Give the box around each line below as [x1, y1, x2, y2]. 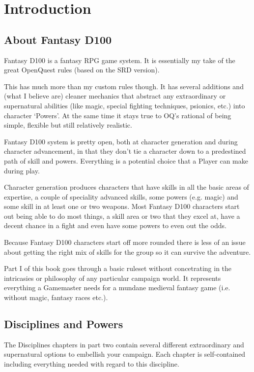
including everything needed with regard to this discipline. [4, 359, 179, 369]
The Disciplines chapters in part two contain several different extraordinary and [4, 339, 244, 349]
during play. [4, 165, 40, 175]
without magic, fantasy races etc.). [4, 292, 108, 303]
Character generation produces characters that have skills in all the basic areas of [4, 182, 249, 192]
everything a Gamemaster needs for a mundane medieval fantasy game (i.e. [4, 282, 230, 293]
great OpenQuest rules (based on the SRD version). [4, 65, 160, 75]
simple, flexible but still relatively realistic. [4, 120, 132, 130]
